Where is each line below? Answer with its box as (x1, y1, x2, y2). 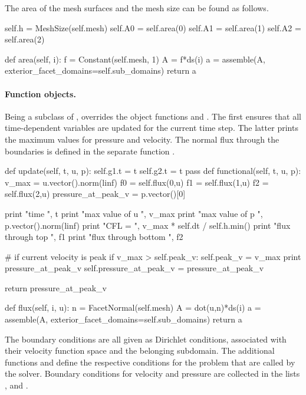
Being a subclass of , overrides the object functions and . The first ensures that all (5, 110, 302, 122)
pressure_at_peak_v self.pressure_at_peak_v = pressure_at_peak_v (5, 262, 264, 274)
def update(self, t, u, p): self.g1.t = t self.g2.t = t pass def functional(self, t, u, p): (5, 164, 301, 177)
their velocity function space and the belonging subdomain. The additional (5, 344, 275, 357)
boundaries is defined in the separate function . (5, 144, 175, 157)
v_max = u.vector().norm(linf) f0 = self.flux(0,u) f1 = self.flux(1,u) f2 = (5, 176, 269, 188)
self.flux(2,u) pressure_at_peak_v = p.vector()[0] (5, 187, 186, 200)
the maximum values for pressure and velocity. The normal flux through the (5, 133, 279, 145)
